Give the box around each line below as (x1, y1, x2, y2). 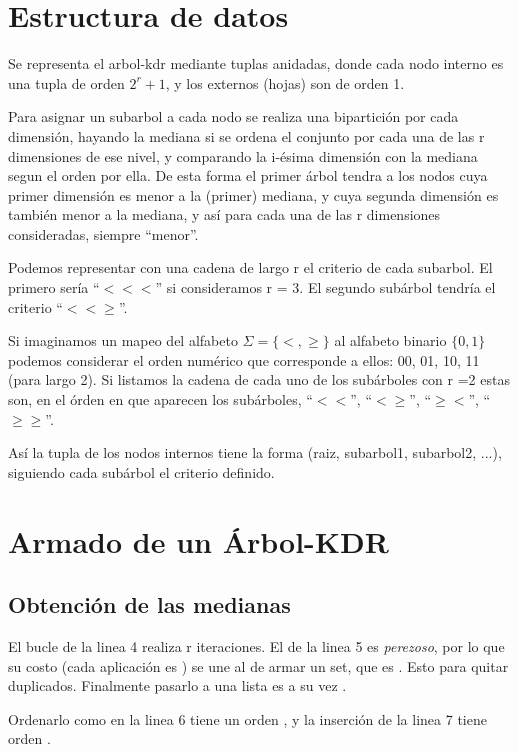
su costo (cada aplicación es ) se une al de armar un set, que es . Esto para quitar (8, 655, 509, 676)
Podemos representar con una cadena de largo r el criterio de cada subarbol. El (8, 257, 493, 278)
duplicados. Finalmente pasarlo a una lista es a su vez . (8, 675, 347, 696)
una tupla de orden (8, 72, 125, 93)
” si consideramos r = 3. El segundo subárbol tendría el (155, 277, 496, 298)
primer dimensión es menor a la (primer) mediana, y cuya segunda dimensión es (8, 184, 499, 205)
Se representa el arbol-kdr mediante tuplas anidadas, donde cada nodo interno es (8, 53, 504, 74)
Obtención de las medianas (8, 589, 291, 620)
